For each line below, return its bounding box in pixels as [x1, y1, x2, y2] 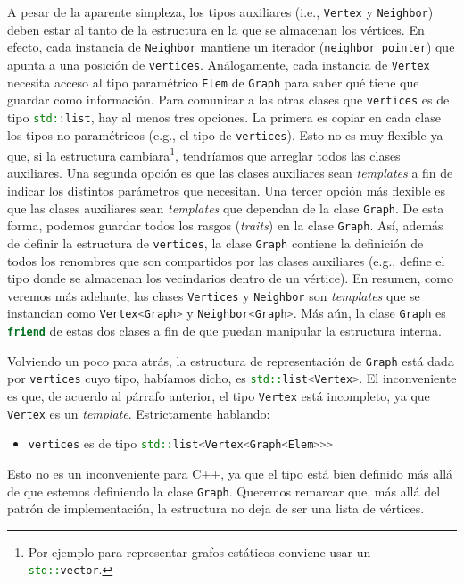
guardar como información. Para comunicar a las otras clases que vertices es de [7, 90, 450, 109]
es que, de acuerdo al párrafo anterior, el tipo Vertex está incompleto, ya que [7, 387, 430, 405]
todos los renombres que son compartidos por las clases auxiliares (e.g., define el [7, 251, 445, 270]
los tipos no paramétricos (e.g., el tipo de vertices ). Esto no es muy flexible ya [7, 125, 443, 144]
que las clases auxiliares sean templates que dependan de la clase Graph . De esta [7, 198, 444, 217]
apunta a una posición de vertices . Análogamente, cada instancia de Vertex [7, 54, 430, 73]
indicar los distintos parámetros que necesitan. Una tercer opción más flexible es [7, 181, 446, 200]
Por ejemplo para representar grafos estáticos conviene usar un [28, 542, 371, 561]
